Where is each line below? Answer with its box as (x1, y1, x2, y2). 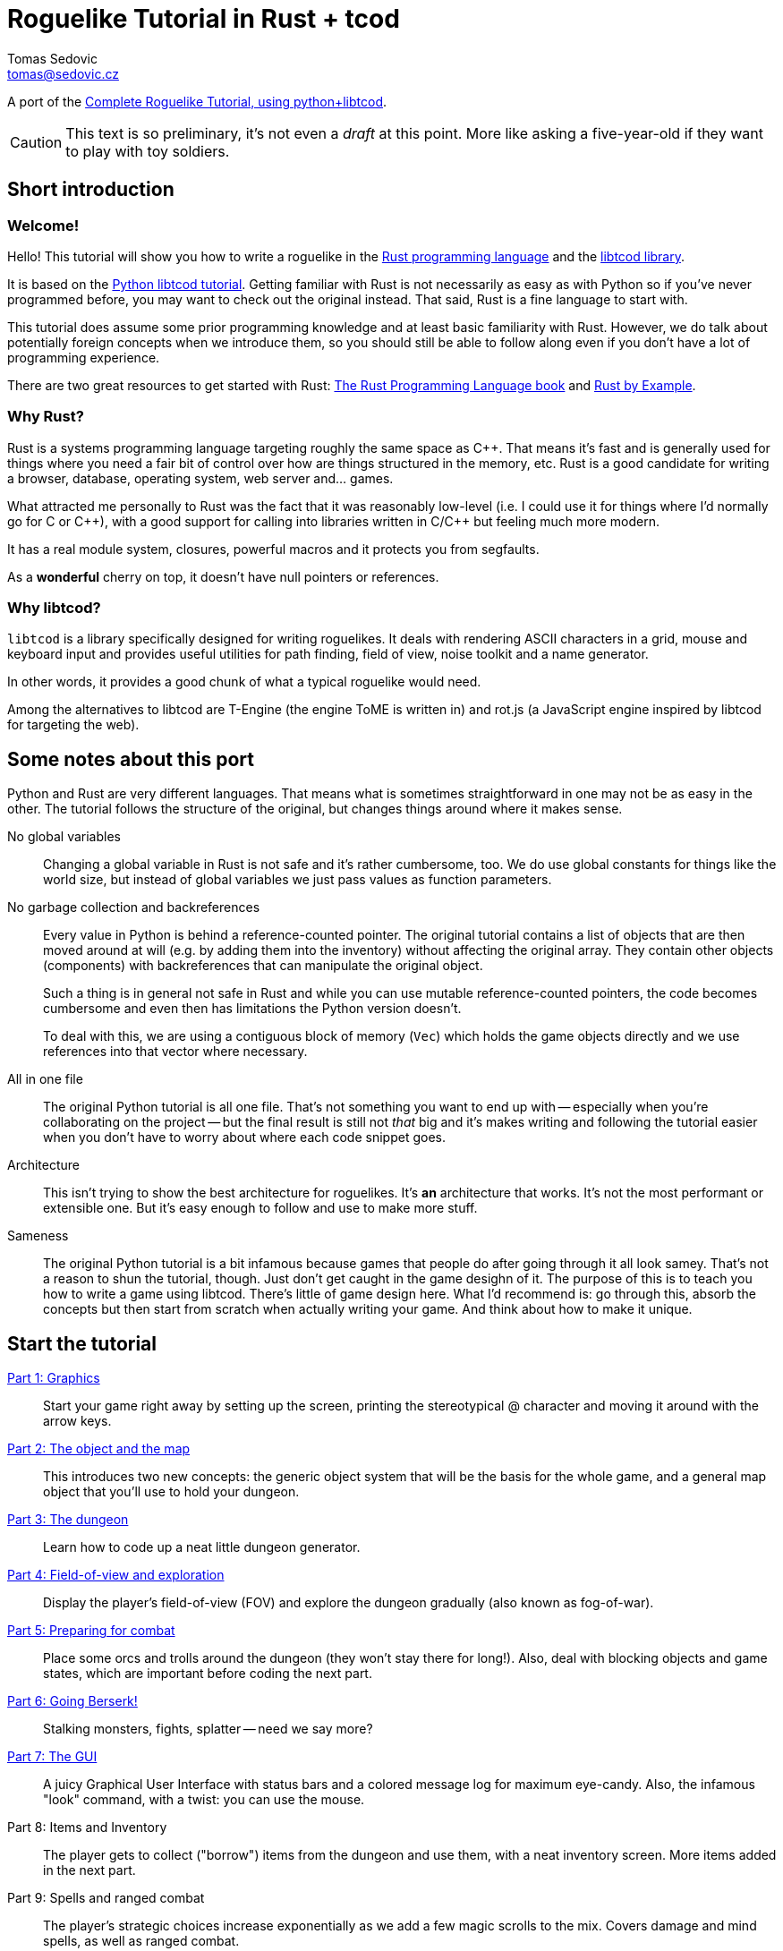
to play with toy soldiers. (65, 141, 230, 160)
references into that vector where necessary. (43, 1044, 308, 1060)
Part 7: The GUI (7, 1749, 98, 1765)
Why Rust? (7, 407, 84, 426)
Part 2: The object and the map (7, 1441, 191, 1457)
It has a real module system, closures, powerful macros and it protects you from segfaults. (7, 541, 540, 557)
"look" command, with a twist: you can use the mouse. (43, 1792, 365, 1808)
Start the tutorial (7, 1332, 157, 1355)
